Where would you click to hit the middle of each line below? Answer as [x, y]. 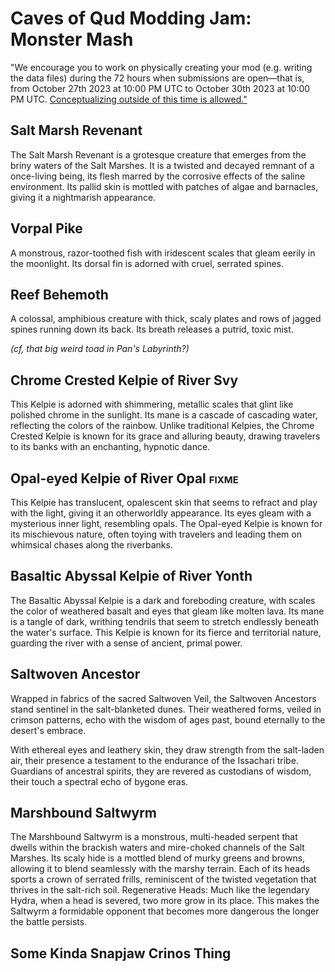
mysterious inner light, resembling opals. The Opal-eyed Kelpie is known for [166, 523]
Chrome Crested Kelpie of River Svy [124, 380]
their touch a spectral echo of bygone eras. [99, 781]
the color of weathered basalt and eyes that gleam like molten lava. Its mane [167, 611]
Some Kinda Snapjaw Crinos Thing [121, 953]
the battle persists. [49, 922]
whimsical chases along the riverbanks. [91, 545]
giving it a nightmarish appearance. [83, 197]
